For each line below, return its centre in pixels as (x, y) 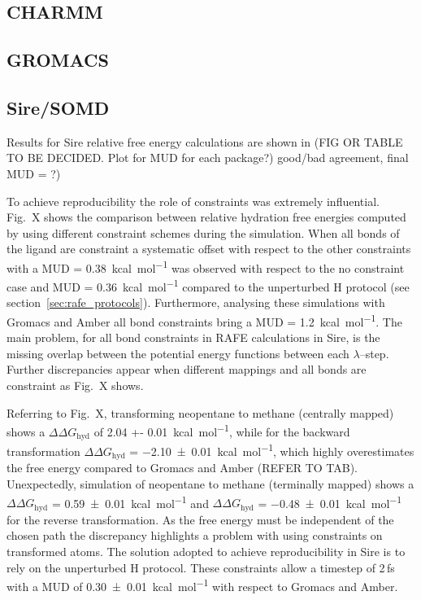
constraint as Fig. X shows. (75, 385)
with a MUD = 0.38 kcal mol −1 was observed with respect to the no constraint (206, 266)
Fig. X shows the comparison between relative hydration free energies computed (206, 217)
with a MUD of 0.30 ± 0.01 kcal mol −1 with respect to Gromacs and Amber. (202, 585)
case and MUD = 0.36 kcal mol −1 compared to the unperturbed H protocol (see (208, 285)
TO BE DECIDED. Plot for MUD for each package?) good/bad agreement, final (208, 158)
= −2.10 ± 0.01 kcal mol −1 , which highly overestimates (272, 450)
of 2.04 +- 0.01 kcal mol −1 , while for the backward (222, 430)
